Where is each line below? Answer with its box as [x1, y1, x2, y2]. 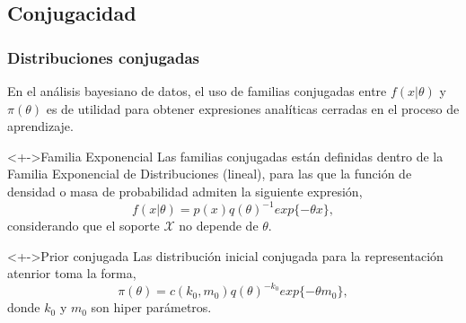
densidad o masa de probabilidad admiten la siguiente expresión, [7, 181, 363, 200]
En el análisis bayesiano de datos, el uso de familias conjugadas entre [7, 82, 387, 100]
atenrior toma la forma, [7, 264, 136, 283]
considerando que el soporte [7, 216, 160, 235]
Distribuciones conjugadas [7, 46, 200, 68]
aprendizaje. [7, 117, 74, 135]
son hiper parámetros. [91, 298, 212, 317]
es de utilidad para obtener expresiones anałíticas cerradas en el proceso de [46, 99, 460, 118]
